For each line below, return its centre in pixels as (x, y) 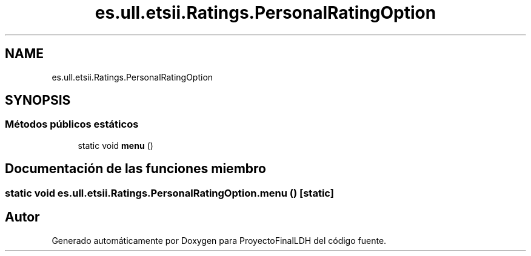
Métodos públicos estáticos (72, 124)
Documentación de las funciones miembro (135, 169)
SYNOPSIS (38, 100)
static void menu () (115, 145)
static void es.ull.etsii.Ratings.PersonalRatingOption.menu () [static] (169, 193)
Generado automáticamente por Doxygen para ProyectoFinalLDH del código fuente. (219, 240)
